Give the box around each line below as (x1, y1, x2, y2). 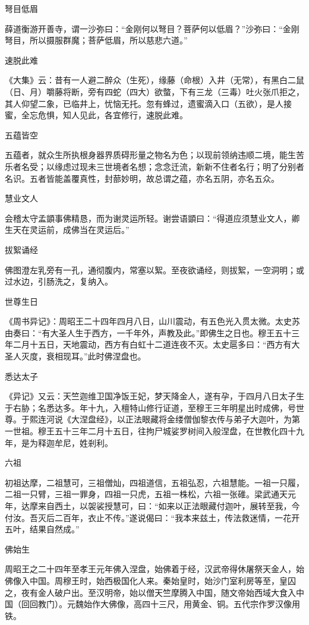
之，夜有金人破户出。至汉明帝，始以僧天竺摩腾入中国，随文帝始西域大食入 (5, 586, 296, 598)
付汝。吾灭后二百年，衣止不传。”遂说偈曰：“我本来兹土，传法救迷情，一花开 (5, 511, 300, 523)
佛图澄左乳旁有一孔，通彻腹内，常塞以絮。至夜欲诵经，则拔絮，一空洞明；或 (5, 263, 304, 276)
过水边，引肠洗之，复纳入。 (5, 275, 113, 288)
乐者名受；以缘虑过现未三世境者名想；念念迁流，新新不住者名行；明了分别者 (5, 160, 304, 172)
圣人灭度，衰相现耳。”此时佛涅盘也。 (5, 350, 146, 362)
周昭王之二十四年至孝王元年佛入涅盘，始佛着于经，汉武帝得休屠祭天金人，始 (5, 563, 304, 575)
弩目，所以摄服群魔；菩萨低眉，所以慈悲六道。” (5, 34, 188, 46)
